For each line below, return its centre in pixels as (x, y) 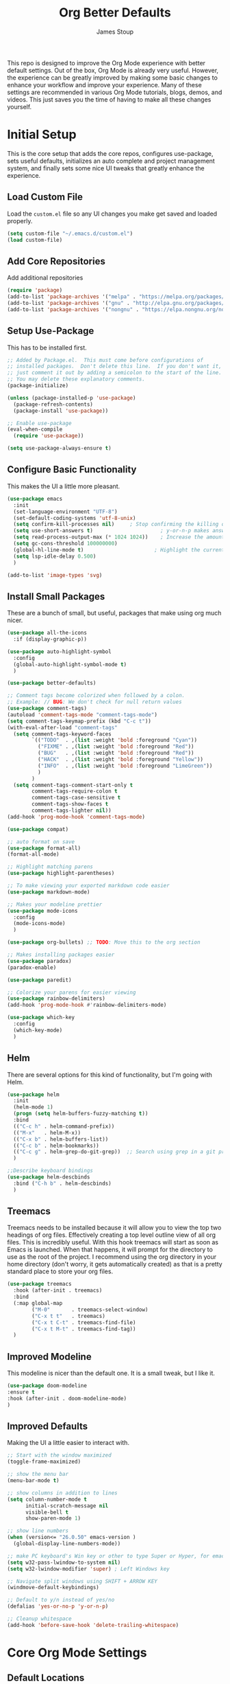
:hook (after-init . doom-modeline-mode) (67, 1398)
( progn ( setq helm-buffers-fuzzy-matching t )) (81, 1114)
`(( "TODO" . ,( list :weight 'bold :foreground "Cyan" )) (114, 740)
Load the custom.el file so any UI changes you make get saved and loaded (112, 214)
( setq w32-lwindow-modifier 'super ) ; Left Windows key (88, 1569)
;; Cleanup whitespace (39, 1619)
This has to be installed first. (47, 348)
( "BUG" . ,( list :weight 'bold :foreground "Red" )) (116, 753)
